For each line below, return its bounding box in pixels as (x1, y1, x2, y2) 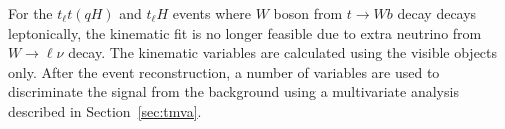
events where (172, 3, 252, 23)
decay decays (397, 3, 477, 23)
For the (8, 3, 53, 23)
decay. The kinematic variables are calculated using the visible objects (68, 42, 498, 63)
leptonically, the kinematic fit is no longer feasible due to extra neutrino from (8, 22, 482, 43)
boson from (273, 3, 343, 23)
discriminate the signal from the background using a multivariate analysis (8, 81, 459, 102)
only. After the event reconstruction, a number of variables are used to (8, 61, 440, 82)
